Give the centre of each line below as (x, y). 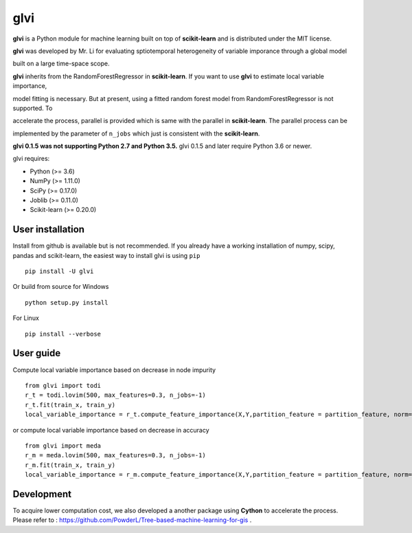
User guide (37, 353)
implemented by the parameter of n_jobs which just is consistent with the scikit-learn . (136, 133)
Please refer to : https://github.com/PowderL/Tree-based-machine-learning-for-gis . (132, 520)
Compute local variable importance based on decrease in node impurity (114, 370)
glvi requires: (31, 159)
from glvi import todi (63, 385)
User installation (49, 229)
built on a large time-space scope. (61, 64)
